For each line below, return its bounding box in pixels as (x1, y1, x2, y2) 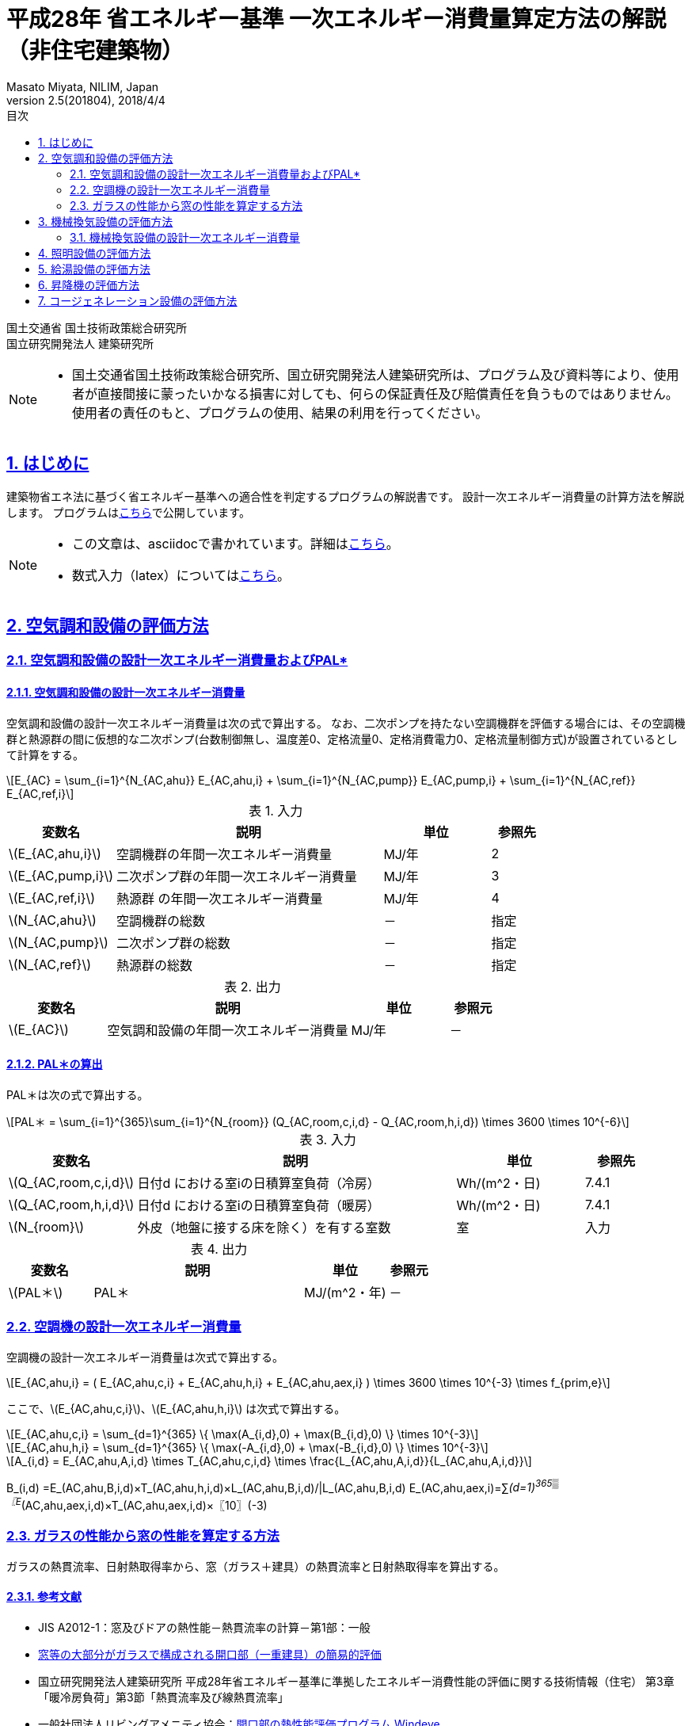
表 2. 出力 (224, 978, 281, 995)
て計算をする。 (6, 747, 84, 762)
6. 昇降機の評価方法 (38, 277, 140, 292)
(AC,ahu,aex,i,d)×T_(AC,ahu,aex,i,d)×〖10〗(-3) (21, 1498, 268, 1512)
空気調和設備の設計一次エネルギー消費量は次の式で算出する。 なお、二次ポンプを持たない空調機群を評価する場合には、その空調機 (6, 716, 686, 730)
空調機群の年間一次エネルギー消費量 (116, 846, 333, 862)
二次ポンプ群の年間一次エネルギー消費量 (116, 868, 357, 884)
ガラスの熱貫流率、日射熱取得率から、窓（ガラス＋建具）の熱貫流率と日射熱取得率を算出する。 (6, 1559, 505, 1573)
